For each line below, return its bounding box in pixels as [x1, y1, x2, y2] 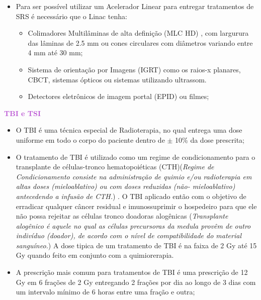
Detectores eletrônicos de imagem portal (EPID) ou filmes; [28, 91, 209, 102]
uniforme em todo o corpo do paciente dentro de [16, 134, 165, 145]
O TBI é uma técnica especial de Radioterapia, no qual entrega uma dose [16, 125, 242, 135]
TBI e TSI [4, 108, 41, 118]
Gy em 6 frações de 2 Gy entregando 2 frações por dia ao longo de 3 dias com [16, 276, 256, 287]
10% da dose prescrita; [175, 134, 244, 145]
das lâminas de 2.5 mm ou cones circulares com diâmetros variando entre [28, 37, 253, 48]
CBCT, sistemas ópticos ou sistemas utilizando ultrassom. [28, 74, 207, 84]
